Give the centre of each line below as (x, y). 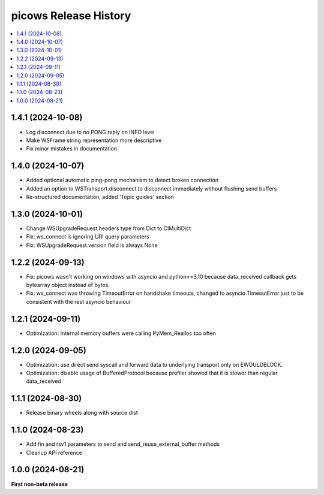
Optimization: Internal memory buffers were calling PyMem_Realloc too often (121, 333)
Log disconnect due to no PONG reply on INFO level (90, 132)
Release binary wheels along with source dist (82, 413)
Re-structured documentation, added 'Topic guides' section (100, 197)
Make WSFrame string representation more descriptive (94, 140)
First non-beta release (40, 484)
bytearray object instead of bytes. (68, 285)
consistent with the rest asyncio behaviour (79, 301)
